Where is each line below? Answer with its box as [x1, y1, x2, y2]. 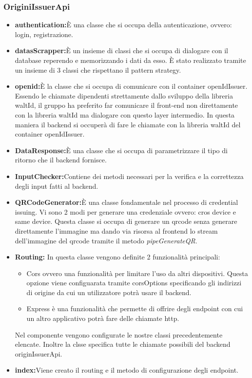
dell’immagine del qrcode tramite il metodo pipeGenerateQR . [15, 235, 197, 245]
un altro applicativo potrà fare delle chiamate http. [26, 313, 179, 323]
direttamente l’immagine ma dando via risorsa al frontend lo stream [15, 225, 218, 236]
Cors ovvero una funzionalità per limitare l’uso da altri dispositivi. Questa [26, 268, 248, 278]
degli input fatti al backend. [15, 180, 98, 191]
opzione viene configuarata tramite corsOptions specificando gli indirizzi [26, 278, 242, 288]
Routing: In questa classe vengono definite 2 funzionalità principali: [15, 252, 220, 262]
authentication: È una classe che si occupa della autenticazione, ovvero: [15, 20, 232, 30]
